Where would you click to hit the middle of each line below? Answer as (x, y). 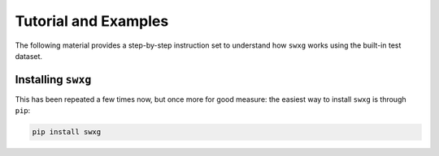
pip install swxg (67, 132)
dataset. (29, 56)
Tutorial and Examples (92, 21)
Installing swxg (53, 80)
